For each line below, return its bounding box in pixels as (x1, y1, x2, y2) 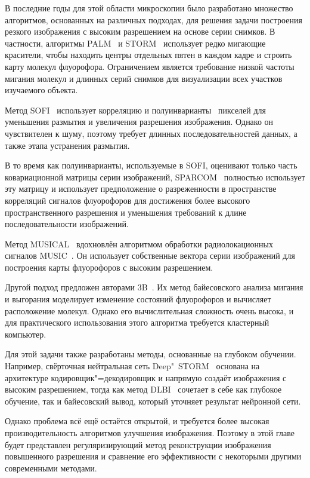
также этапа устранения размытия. (5, 139, 130, 151)
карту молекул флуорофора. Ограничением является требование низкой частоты (5, 60, 294, 72)
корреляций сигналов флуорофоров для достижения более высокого (5, 194, 250, 206)
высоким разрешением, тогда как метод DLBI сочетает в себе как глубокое (5, 383, 282, 396)
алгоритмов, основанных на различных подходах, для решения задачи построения (5, 13, 302, 26)
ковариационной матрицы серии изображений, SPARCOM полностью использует (5, 170, 305, 183)
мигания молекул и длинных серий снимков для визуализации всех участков (5, 72, 283, 84)
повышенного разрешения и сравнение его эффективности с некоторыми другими (5, 450, 302, 462)
